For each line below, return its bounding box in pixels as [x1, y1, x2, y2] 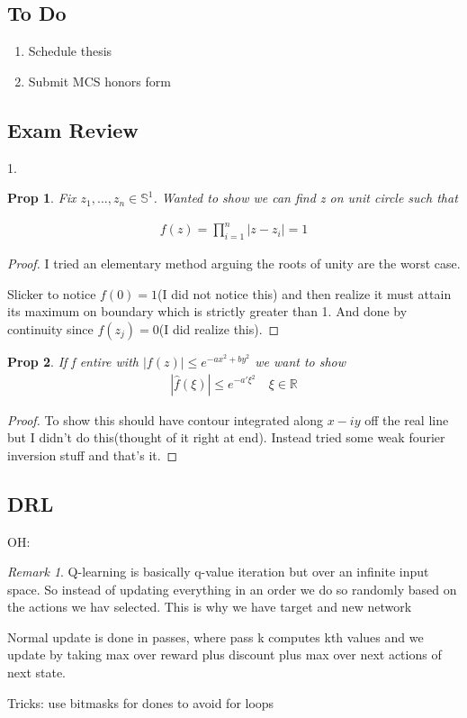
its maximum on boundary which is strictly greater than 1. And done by [7, 302, 408, 321]
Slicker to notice [7, 284, 96, 303]
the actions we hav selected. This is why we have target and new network [7, 597, 412, 616]
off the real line [364, 410, 449, 429]
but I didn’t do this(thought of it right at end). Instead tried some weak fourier [7, 428, 445, 447]
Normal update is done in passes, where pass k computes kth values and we [7, 627, 424, 646]
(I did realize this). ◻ [158, 319, 280, 338]
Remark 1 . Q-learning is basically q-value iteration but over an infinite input [7, 562, 429, 581]
